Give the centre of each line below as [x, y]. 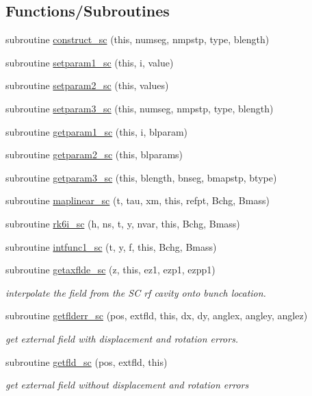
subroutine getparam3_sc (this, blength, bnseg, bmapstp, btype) [141, 177]
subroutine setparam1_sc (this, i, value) [90, 62]
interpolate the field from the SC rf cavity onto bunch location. [136, 292]
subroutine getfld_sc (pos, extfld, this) [87, 361]
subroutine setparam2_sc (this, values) [87, 85]
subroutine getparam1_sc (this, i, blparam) [96, 131]
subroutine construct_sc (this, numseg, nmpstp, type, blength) [138, 39]
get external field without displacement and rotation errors [127, 385]
